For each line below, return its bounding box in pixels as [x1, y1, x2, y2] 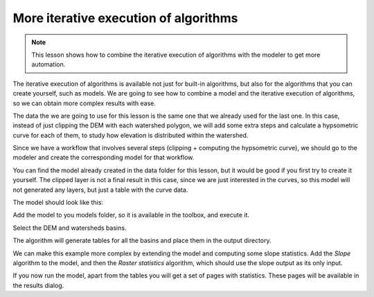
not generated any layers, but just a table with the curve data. [12, 186, 188, 194]
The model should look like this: [12, 198, 104, 207]
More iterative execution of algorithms [12, 10, 238, 26]
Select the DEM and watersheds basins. [12, 224, 127, 232]
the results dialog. [12, 281, 64, 289]
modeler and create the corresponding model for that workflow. [12, 153, 195, 162]
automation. [31, 60, 66, 69]
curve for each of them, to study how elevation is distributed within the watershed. [12, 131, 249, 139]
